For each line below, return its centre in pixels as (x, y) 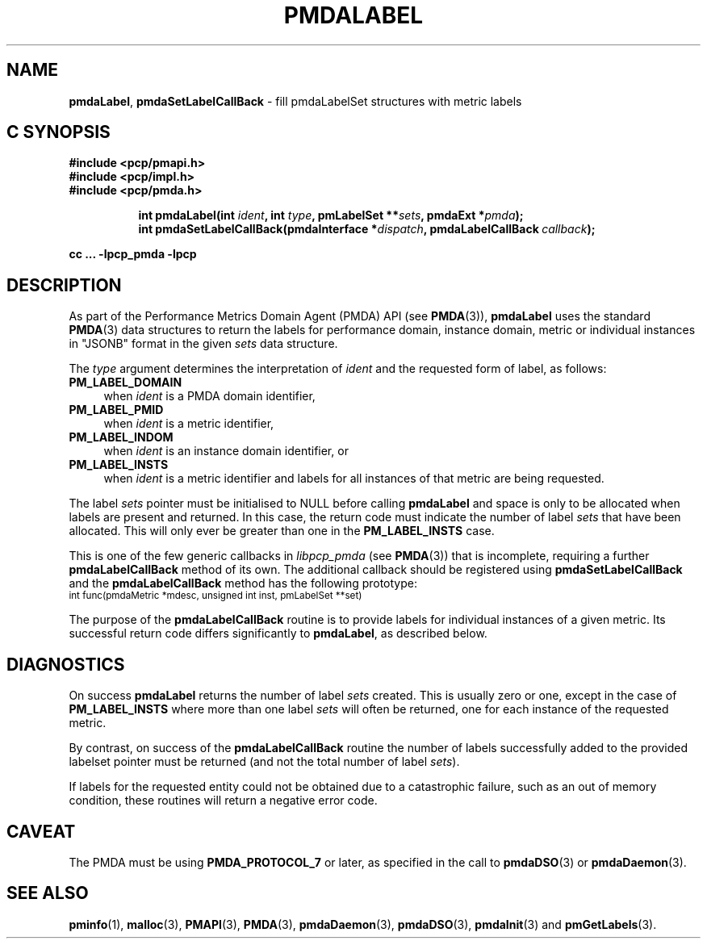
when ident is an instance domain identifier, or (226, 451)
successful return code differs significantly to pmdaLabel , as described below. (278, 633)
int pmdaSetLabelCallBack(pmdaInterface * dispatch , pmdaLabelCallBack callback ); (367, 229)
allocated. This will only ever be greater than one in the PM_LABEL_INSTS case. (282, 531)
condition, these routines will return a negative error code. (223, 801)
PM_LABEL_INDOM (121, 437)
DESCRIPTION (64, 285)
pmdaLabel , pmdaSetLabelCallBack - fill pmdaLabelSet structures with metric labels (295, 101)
